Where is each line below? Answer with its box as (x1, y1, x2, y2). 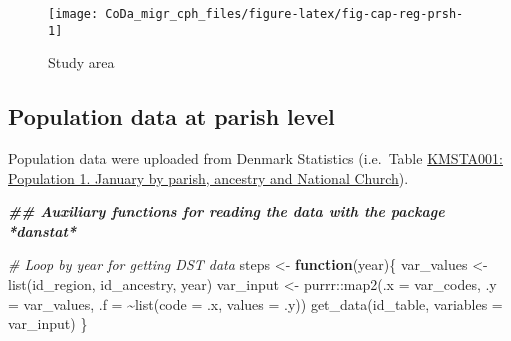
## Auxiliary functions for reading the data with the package (8, 201, 445, 222)
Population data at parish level (8, 101, 335, 132)
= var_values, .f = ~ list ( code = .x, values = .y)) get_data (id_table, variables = (8, 293, 503, 314)
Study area (48, 52, 115, 73)
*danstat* (8, 220, 77, 241)
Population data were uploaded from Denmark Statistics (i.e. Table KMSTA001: (8, 148, 503, 169)
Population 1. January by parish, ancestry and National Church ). (8, 167, 409, 188)
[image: (48, 7, 99, 21)
